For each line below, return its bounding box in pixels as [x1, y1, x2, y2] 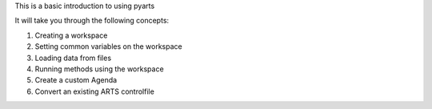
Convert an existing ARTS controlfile [34, 87, 155, 96]
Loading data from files [34, 53, 112, 63]
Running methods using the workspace [34, 64, 164, 74]
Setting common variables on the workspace [34, 42, 183, 51]
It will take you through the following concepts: [14, 16, 170, 26]
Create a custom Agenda [34, 75, 118, 85]
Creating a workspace [34, 30, 108, 40]
